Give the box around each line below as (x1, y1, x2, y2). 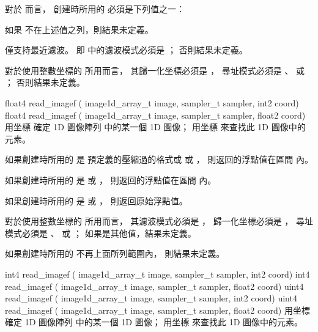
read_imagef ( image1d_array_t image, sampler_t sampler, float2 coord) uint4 (5, 279, 304, 292)
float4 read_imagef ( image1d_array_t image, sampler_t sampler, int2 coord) (5, 96, 299, 109)
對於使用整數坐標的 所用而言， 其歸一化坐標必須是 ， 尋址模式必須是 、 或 (5, 64, 305, 76)
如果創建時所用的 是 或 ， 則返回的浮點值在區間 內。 (5, 173, 216, 186)
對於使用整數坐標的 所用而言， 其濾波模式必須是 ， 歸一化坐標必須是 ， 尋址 (5, 215, 313, 227)
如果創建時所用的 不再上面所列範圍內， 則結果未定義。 (5, 247, 225, 260)
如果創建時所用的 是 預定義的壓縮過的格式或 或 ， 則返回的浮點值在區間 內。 (5, 153, 313, 166)
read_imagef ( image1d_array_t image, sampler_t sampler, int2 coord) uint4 (5, 292, 297, 304)
